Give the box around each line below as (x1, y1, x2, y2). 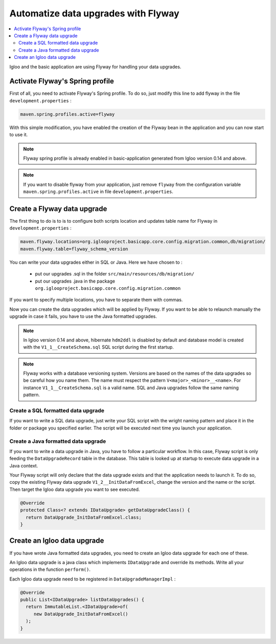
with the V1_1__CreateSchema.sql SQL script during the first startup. (23, 344, 174, 350)
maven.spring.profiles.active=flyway (20, 111, 115, 117)
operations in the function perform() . (9, 566, 90, 573)
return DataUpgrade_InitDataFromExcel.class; (26, 514, 142, 520)
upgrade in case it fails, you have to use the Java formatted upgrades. (9, 313, 157, 319)
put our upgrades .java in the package (35, 278, 115, 284)
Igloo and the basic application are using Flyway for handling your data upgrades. (9, 63, 181, 70)
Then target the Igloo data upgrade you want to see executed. (9, 486, 140, 492)
